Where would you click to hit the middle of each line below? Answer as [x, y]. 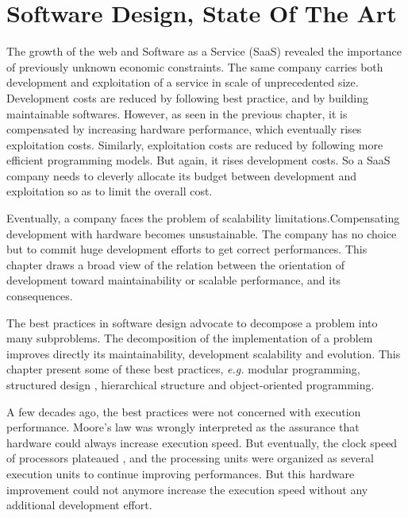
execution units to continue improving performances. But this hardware [181, 473]
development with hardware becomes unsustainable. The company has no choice [202, 233]
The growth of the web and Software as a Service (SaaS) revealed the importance [204, 51]
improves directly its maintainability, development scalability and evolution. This [204, 353]
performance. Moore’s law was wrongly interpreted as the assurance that [183, 427]
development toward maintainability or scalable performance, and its [174, 280]
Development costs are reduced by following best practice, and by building [187, 97]
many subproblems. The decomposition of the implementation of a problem [190, 338]
